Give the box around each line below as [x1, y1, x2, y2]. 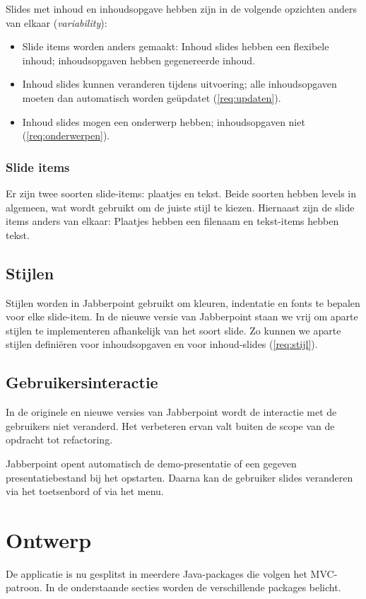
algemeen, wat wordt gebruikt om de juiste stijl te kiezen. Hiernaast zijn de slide [6, 199, 355, 214]
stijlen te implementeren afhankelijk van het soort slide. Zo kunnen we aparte [6, 322, 341, 337]
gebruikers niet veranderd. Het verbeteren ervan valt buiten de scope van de [6, 418, 335, 433]
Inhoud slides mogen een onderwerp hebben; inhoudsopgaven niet [22, 114, 305, 129]
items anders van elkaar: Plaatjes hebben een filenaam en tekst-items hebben [6, 214, 339, 228]
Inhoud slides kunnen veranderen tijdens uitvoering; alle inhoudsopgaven [22, 76, 337, 91]
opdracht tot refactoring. [6, 432, 113, 447]
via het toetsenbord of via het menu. [6, 484, 164, 499]
